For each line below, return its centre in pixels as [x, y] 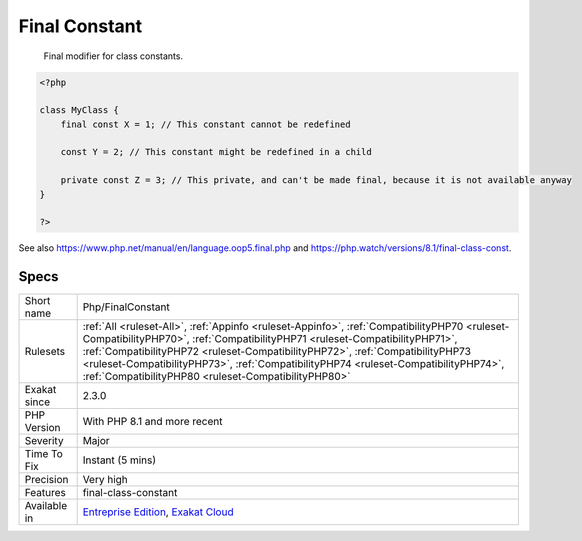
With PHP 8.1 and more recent [152, 422]
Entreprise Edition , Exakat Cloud [158, 512]
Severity [44, 441]
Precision [46, 480]
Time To [44, 454]
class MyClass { [79, 110]
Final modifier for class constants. [113, 56]
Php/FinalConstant [126, 307]
